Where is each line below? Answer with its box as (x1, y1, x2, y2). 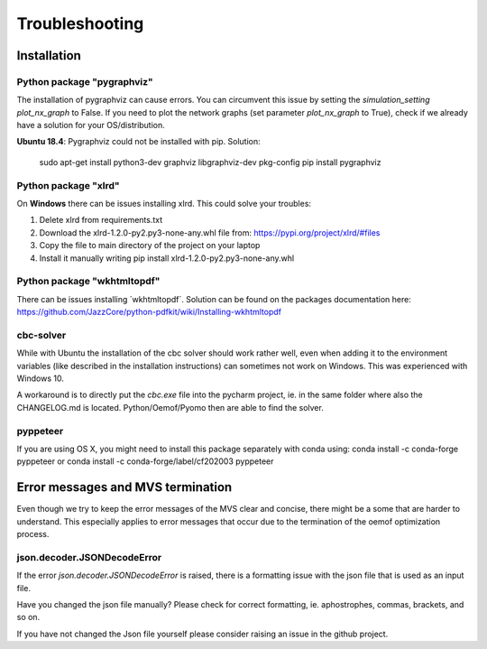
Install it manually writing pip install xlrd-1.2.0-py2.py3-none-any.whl (39, 253, 295, 264)
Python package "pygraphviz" (16, 75, 153, 88)
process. (16, 529, 50, 540)
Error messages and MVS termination (16, 479, 233, 496)
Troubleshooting (16, 14, 144, 33)
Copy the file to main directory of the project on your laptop (39, 240, 261, 251)
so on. (16, 612, 41, 623)
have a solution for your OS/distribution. (16, 120, 166, 131)
